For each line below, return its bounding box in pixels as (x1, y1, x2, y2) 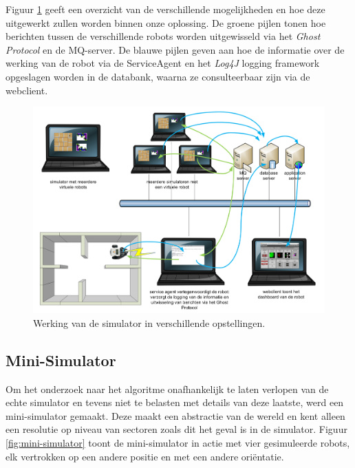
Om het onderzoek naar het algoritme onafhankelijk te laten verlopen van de (6, 381, 329, 396)
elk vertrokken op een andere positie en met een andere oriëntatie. (6, 449, 284, 463)
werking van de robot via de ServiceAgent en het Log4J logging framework (6, 56, 320, 70)
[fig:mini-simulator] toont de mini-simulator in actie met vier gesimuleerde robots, (6, 435, 350, 449)
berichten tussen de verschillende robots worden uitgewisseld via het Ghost (6, 29, 321, 43)
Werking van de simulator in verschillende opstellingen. (33, 315, 266, 330)
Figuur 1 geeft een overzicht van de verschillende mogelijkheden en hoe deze (6, 2, 325, 16)
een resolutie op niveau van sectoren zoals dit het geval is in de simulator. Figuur (6, 422, 347, 436)
